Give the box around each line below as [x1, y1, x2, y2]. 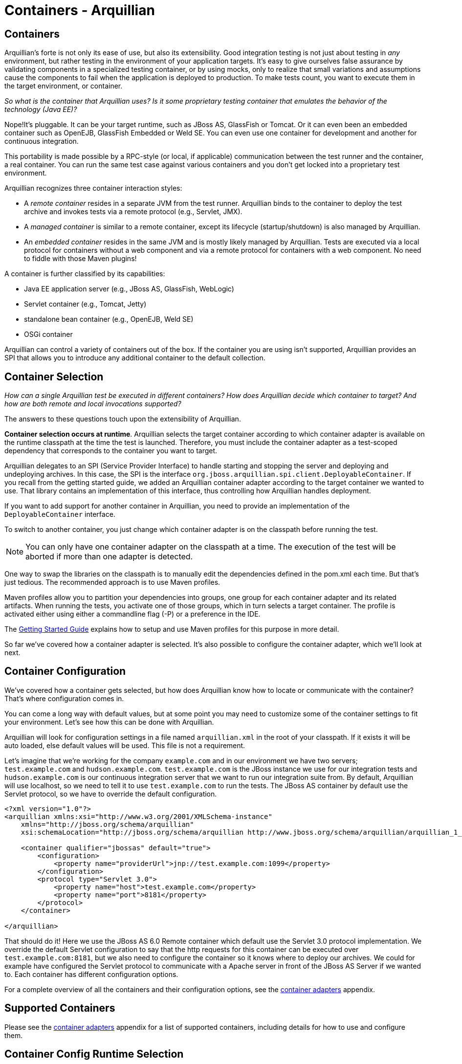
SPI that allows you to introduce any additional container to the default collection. [4, 354, 265, 362]
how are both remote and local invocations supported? [4, 399, 181, 408]
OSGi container [24, 330, 73, 339]
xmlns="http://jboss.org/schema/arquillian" [21, 820, 194, 828]
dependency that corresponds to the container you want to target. [4, 446, 218, 455]
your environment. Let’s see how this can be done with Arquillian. [4, 717, 214, 726]
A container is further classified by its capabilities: [4, 269, 165, 278]
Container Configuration [4, 665, 126, 678]
